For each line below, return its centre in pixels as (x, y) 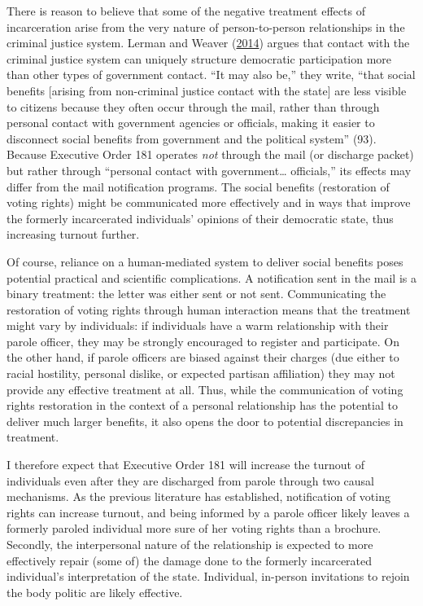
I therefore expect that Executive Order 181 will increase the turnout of (185, 465)
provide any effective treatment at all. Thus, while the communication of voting (205, 389)
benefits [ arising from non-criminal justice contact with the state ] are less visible (207, 90)
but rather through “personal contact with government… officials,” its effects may (209, 170)
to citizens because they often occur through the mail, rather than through (193, 106)
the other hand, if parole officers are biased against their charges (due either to (203, 357)
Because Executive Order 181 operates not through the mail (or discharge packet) (210, 154)
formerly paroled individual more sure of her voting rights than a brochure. (194, 528)
